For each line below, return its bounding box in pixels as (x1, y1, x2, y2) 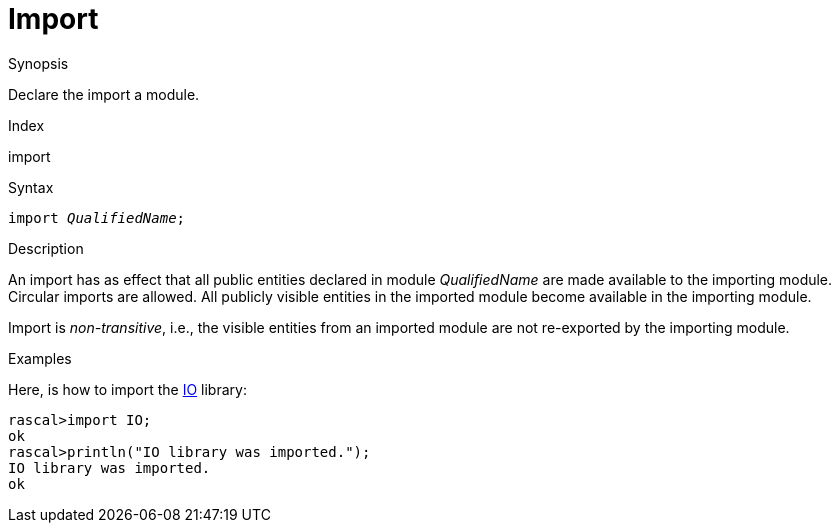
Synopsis (8, 54, 69, 72)
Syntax (8, 178, 54, 196)
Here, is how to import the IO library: (8, 380, 247, 398)
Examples (8, 349, 72, 367)
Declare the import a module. (8, 85, 200, 103)
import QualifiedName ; (8, 209, 186, 226)
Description (8, 239, 84, 257)
